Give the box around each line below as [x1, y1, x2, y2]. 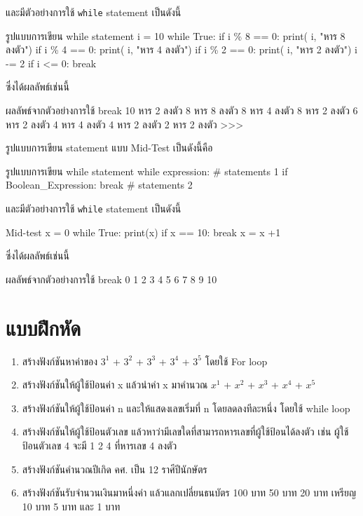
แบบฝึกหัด [6, 313, 81, 341]
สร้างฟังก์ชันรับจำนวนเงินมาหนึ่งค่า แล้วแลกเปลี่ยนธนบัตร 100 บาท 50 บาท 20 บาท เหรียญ [22, 485, 357, 500]
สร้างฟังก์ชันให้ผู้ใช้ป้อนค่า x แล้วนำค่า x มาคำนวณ [22, 377, 208, 392]
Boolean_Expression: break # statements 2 [6, 177, 193, 192]
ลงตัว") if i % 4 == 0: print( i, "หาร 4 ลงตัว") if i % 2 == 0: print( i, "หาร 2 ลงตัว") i [6, 42, 357, 57]
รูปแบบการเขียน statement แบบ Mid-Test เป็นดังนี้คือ [6, 140, 213, 155]
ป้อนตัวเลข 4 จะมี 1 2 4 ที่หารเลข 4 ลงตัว [22, 437, 177, 452]
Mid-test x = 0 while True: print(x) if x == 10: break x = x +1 [6, 224, 281, 239]
